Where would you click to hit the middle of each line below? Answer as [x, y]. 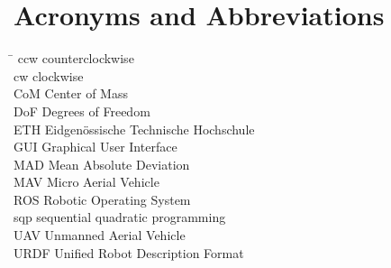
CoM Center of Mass [71, 93]
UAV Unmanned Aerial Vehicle [100, 235]
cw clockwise [49, 75]
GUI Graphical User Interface [95, 147]
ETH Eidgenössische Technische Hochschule [134, 129]
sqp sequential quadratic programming [120, 217]
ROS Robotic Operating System [102, 199]
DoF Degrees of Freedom [82, 111]
